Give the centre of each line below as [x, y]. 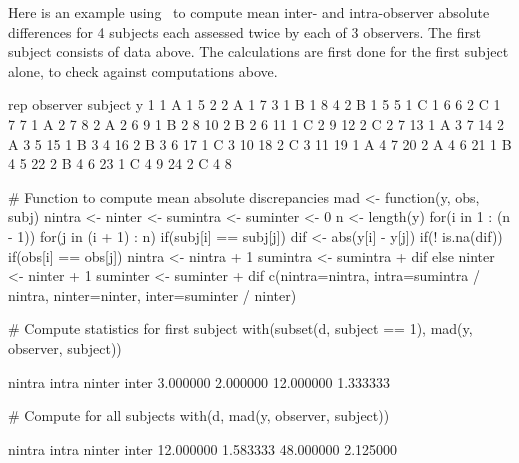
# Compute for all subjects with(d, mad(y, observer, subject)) [199, 415]
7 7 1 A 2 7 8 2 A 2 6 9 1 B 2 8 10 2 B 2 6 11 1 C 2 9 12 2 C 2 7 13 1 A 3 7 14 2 [256, 123]
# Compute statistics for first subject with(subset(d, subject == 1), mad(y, [240, 328]
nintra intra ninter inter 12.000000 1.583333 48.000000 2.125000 [203, 448]
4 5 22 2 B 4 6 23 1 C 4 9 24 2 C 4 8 [120, 163]
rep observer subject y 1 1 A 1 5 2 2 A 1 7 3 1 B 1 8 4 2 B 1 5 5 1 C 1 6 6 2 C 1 [254, 104]
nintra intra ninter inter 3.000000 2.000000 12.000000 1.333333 [199, 381]
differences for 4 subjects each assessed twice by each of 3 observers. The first [244, 31]
